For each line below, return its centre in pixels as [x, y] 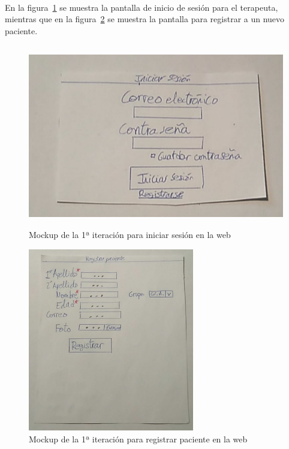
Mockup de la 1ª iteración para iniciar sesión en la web [130, 235]
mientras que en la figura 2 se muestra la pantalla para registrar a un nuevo [145, 19]
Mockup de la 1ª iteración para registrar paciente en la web [138, 439]
